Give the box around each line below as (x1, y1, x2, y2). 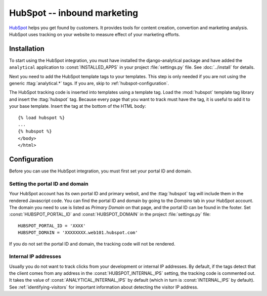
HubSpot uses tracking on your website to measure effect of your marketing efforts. (9, 31, 180, 37)
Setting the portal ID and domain (9, 180, 89, 187)
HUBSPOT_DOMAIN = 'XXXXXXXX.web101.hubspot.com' (18, 230, 138, 236)
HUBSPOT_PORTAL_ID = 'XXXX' (18, 223, 86, 228)
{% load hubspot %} (18, 115, 65, 121)
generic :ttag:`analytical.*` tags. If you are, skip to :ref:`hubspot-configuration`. (9, 81, 169, 86)
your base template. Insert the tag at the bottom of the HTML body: (9, 103, 146, 109)
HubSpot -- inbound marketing (9, 7, 138, 18)
